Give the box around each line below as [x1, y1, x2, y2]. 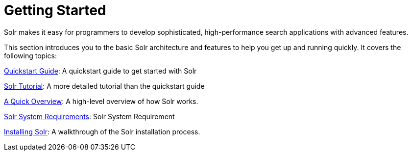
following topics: [4, 51, 57, 60]
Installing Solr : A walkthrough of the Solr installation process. [4, 127, 200, 136]
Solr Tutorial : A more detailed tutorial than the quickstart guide [4, 81, 205, 90]
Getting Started [4, 2, 106, 19]
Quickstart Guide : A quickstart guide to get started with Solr [4, 66, 197, 75]
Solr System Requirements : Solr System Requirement [4, 112, 175, 121]
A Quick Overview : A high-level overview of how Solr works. [4, 97, 198, 105]
